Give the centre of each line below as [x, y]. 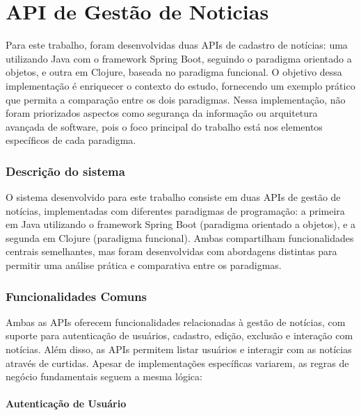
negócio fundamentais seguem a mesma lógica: [104, 376]
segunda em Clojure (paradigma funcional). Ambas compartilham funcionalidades [180, 237]
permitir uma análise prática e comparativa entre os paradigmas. [144, 265]
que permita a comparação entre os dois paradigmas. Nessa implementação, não [176, 99]
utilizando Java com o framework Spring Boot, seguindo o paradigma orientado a [179, 58]
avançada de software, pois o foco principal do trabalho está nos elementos [164, 126]
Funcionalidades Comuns [77, 296]
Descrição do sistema [65, 171]
